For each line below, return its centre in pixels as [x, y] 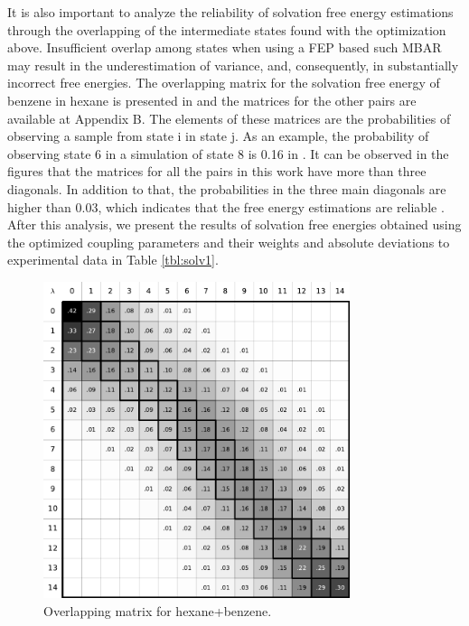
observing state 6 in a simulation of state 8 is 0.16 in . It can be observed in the [228, 153]
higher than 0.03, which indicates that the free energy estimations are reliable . [226, 206]
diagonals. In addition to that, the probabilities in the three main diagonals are [227, 188]
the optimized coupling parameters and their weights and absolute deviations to [229, 242]
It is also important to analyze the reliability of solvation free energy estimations [230, 12]
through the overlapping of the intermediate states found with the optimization [227, 29]
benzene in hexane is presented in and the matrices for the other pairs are [212, 100]
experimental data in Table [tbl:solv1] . [113, 260]
